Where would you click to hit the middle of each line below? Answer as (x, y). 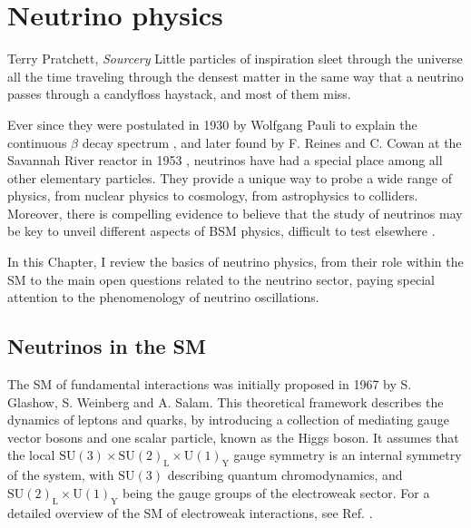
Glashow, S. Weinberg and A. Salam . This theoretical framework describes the (226, 401)
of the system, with (61, 475)
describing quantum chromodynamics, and (285, 475)
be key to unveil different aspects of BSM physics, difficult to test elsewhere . (221, 231)
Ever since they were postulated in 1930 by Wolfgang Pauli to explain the (212, 124)
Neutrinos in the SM (107, 346)
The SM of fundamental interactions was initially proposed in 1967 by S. (210, 384)
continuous (37, 142)
